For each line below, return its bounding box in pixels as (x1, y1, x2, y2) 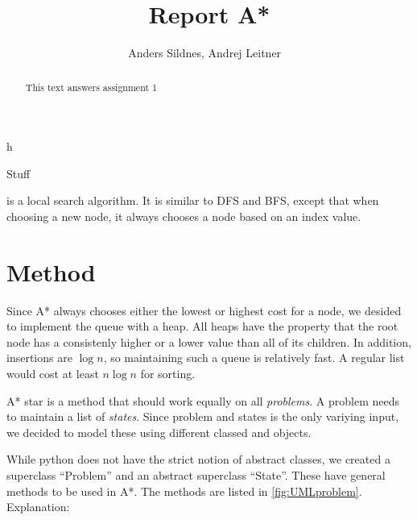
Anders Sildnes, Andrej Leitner (128, 44, 282, 61)
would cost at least (6, 365, 99, 382)
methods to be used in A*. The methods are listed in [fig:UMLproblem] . (6, 482, 362, 499)
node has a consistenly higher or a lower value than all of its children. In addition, (6, 333, 411, 350)
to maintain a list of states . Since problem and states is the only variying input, (6, 408, 399, 425)
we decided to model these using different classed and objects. (6, 423, 312, 440)
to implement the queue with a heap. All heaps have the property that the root (6, 318, 398, 335)
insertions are (6, 349, 72, 366)
